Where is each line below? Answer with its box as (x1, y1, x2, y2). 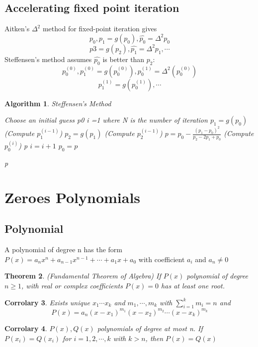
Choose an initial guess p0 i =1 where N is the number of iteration (4, 115, 208, 125)
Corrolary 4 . (4, 323, 47, 333)
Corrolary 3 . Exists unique (4, 297, 90, 307)
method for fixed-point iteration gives (42, 23, 157, 34)
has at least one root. (161, 280, 225, 291)
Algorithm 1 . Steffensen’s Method (4, 98, 111, 108)
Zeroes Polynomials (4, 187, 141, 207)
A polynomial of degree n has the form (4, 244, 122, 255)
